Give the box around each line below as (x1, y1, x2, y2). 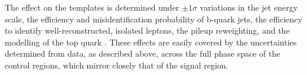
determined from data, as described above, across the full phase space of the (5, 47, 280, 60)
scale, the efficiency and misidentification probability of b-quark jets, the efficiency (5, 12, 302, 25)
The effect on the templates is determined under (5, 1, 179, 13)
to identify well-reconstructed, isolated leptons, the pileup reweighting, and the (5, 24, 290, 37)
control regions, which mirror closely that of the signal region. (5, 58, 228, 71)
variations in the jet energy (200, 1, 298, 13)
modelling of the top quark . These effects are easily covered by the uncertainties (5, 35, 297, 48)
